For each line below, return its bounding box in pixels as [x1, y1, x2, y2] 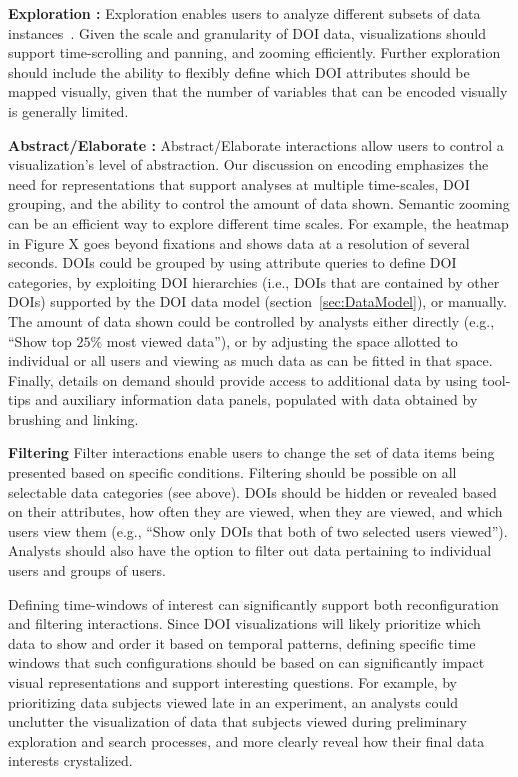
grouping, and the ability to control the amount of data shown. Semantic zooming [8, 193, 510, 214]
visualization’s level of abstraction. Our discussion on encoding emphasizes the [8, 154, 489, 175]
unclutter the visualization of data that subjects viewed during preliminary [8, 711, 467, 732]
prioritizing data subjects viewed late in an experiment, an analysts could [8, 691, 459, 712]
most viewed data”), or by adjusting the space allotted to [106, 330, 458, 351]
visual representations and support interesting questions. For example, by [8, 672, 457, 692]
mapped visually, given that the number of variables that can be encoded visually [8, 81, 508, 102]
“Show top [8, 330, 72, 351]
